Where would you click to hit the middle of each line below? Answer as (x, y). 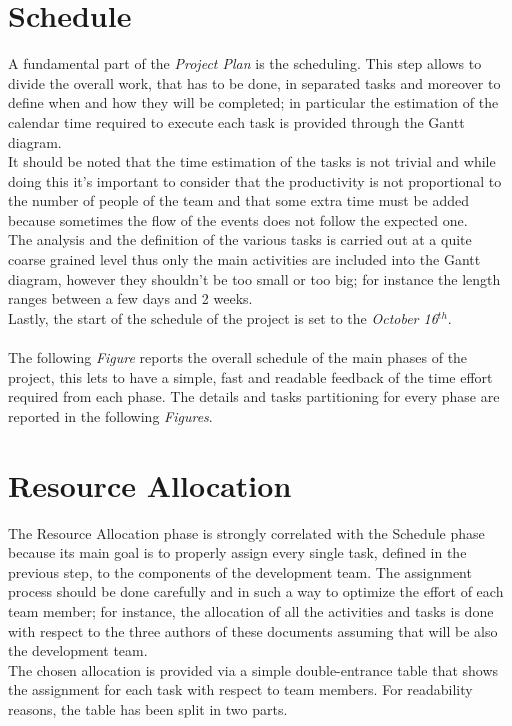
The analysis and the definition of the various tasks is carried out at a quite (240, 239)
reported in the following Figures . (110, 415)
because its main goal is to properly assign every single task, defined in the (237, 552)
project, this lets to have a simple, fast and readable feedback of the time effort (250, 376)
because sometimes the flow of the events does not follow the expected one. (238, 219)
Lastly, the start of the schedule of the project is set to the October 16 (223, 317)
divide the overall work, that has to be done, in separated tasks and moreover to (254, 82)
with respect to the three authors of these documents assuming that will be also (253, 630)
